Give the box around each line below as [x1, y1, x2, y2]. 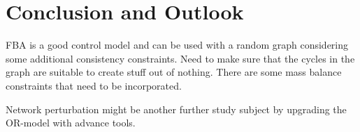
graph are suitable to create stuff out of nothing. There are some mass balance [6, 65, 342, 79]
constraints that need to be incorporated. [6, 78, 182, 92]
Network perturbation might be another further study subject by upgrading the [6, 101, 347, 116]
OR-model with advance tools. [6, 115, 136, 130]
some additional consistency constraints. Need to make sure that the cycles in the [6, 51, 355, 65]
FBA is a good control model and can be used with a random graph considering [6, 38, 349, 52]
